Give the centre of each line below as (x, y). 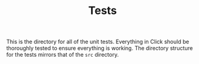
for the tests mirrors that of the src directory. (63, 55)
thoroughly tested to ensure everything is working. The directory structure (100, 48)
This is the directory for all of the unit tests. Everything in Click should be (98, 42)
